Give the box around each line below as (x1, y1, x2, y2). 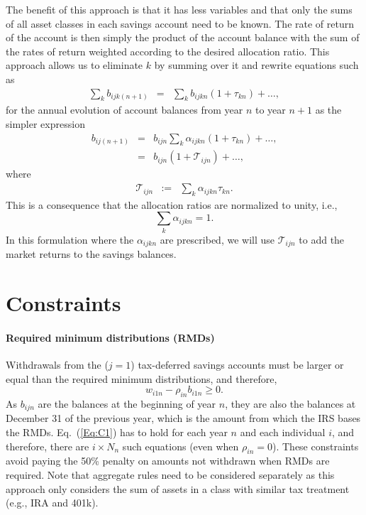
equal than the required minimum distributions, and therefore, (6, 371, 277, 386)
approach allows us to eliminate (6, 58, 143, 72)
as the (315, 102, 342, 117)
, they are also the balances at (225, 396, 356, 411)
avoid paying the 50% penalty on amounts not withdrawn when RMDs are (6, 453, 330, 468)
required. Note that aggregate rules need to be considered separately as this (6, 467, 335, 482)
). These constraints (272, 438, 359, 453)
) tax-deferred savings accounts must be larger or (131, 357, 344, 372)
